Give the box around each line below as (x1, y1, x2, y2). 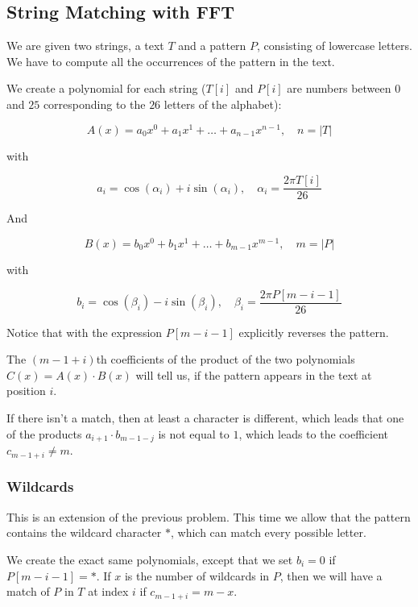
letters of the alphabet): (163, 95, 282, 112)
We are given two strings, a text (6, 37, 164, 54)
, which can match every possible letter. (170, 524, 366, 541)
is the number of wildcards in (124, 567, 270, 584)
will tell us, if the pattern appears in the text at (135, 366, 372, 383)
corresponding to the (43, 95, 146, 112)
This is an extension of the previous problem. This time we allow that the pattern (6, 508, 411, 525)
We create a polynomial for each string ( (6, 80, 206, 97)
